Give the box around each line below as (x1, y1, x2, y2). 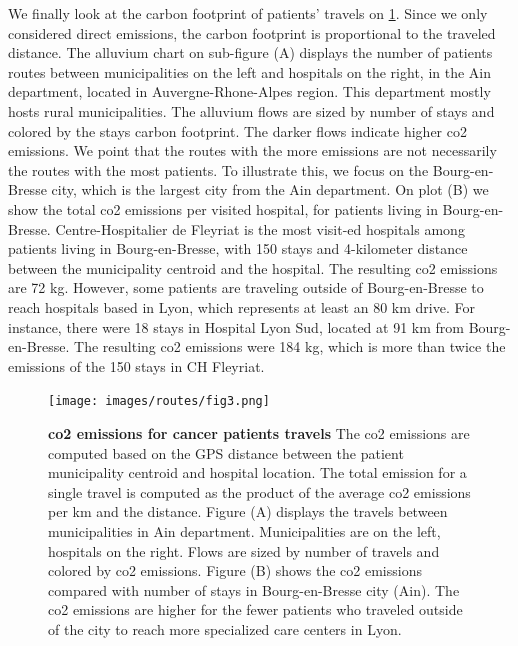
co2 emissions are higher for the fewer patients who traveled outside (48, 599, 463, 620)
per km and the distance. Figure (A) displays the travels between (48, 501, 448, 522)
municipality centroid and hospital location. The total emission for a (48, 462, 467, 483)
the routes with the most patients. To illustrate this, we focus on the (8, 159, 429, 180)
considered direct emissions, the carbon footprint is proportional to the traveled (8, 22, 496, 43)
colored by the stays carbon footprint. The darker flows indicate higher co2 (8, 120, 467, 141)
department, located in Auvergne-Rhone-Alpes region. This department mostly (8, 81, 491, 102)
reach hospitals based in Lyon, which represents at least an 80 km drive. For (8, 296, 475, 317)
